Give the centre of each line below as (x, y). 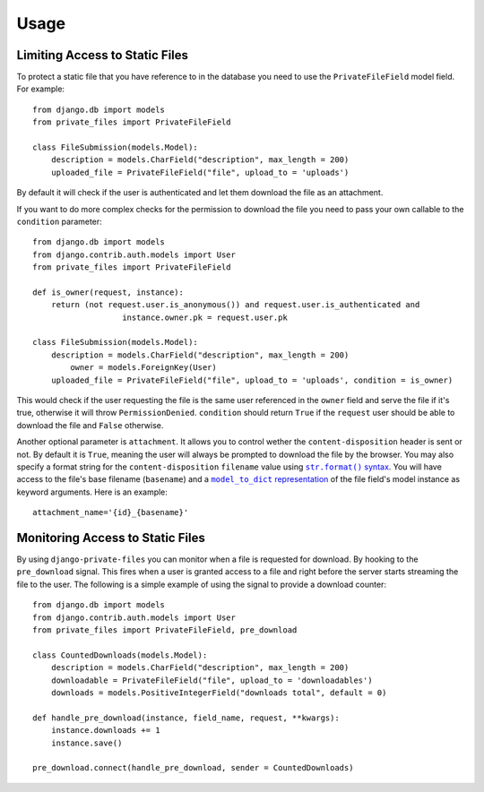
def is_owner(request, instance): (108, 292)
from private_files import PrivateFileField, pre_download (165, 630)
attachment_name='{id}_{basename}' (111, 512)
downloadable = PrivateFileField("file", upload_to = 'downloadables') (212, 680)
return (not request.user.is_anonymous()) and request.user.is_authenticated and (235, 305)
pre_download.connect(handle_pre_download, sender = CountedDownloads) (193, 768)
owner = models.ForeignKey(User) (143, 368)
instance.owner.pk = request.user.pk (205, 317)
